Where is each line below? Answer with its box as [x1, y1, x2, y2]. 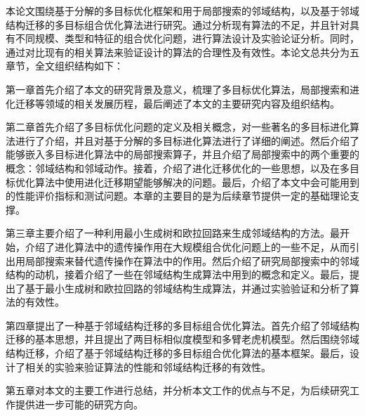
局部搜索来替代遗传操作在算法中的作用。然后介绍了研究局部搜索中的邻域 [25, 253, 359, 268]
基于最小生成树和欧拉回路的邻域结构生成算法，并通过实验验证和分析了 [25, 280, 350, 295]
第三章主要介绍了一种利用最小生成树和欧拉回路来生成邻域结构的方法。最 [6, 226, 340, 240]
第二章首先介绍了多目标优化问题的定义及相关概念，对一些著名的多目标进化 [6, 119, 350, 134]
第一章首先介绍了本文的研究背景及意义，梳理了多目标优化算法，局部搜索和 [6, 82, 350, 96]
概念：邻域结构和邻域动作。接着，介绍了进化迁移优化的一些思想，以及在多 [6, 160, 350, 175]
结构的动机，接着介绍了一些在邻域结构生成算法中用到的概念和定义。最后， [6, 267, 350, 282]
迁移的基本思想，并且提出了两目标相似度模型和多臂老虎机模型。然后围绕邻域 [6, 332, 359, 346]
